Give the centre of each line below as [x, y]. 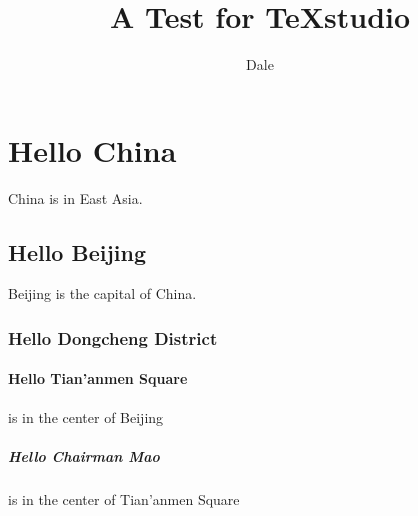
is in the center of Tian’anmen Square [124, 498]
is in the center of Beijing [86, 416]
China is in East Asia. [75, 197]
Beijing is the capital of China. [102, 293]
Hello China [92, 149]
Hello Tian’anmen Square [98, 378]
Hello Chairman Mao [84, 455]
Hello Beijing [77, 251]
